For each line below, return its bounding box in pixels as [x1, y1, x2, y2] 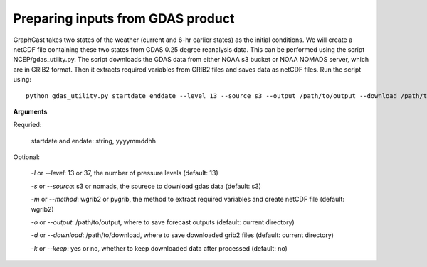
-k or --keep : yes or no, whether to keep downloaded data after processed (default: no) [31, 244, 288, 252]
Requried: [13, 121, 42, 129]
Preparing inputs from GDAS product [13, 11, 235, 26]
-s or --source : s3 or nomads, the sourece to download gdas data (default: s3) [31, 182, 261, 190]
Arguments [13, 107, 48, 116]
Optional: [13, 153, 41, 161]
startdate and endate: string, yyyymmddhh [31, 136, 157, 145]
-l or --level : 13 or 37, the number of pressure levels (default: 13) [31, 169, 218, 178]
